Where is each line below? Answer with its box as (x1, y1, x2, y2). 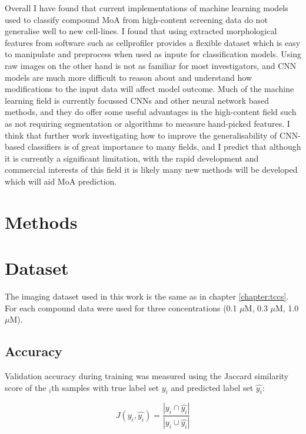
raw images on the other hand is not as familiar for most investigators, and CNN (5, 59, 297, 71)
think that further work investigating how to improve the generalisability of (5, 129, 277, 141)
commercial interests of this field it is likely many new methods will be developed (5, 163, 298, 176)
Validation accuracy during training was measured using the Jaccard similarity (5, 369, 289, 382)
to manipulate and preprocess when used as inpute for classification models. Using (5, 48, 301, 60)
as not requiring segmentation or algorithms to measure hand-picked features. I (5, 117, 290, 129)
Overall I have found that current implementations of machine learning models (5, 2, 288, 14)
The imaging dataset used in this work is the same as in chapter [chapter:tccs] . (5, 290, 289, 302)
